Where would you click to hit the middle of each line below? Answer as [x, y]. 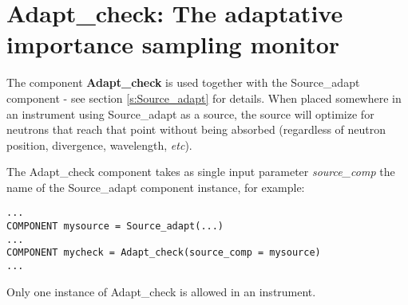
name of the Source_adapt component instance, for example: [156, 187]
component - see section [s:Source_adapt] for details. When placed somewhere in [204, 98]
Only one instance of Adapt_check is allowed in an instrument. [161, 291]
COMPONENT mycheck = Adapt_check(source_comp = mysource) [164, 253]
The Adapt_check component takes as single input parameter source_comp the [201, 172]
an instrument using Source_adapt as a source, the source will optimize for [190, 113]
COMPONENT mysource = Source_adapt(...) [115, 227]
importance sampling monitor [173, 44]
